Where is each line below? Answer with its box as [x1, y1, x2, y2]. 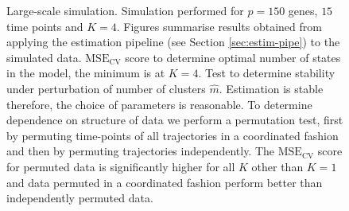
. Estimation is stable [219, 80, 324, 96]
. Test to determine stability [198, 64, 335, 81]
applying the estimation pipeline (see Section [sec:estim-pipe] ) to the [6, 33, 340, 50]
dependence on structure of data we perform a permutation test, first [6, 111, 343, 128]
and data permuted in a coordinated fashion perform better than [6, 174, 323, 190]
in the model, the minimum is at [6, 64, 165, 81]
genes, [288, 2, 318, 18]
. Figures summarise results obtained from [116, 18, 322, 34]
